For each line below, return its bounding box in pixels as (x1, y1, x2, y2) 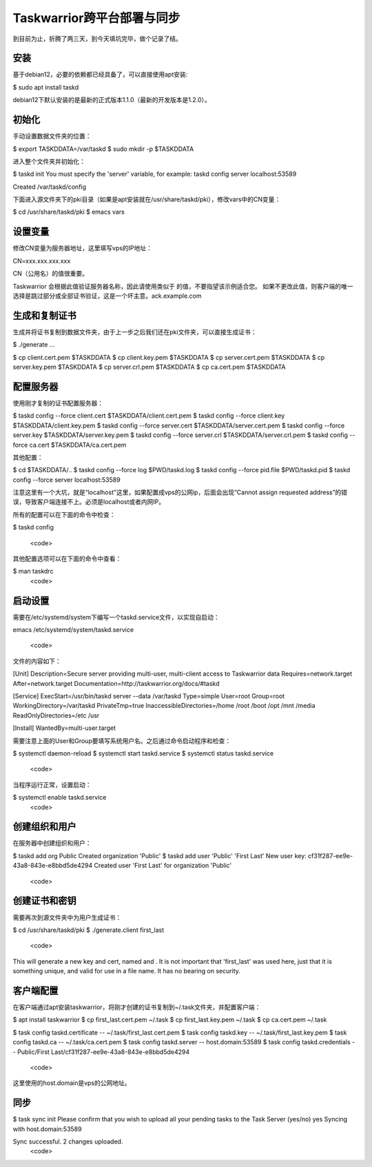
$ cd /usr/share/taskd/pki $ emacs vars (12, 207, 125, 216)
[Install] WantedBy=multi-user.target (12, 724, 116, 732)
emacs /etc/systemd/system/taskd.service (12, 626, 134, 634)
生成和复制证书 (12, 309, 76, 321)
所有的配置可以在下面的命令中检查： (12, 510, 116, 518)
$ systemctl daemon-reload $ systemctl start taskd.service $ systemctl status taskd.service (12, 749, 274, 758)
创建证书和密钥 (12, 895, 76, 906)
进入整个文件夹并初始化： (12, 157, 85, 165)
